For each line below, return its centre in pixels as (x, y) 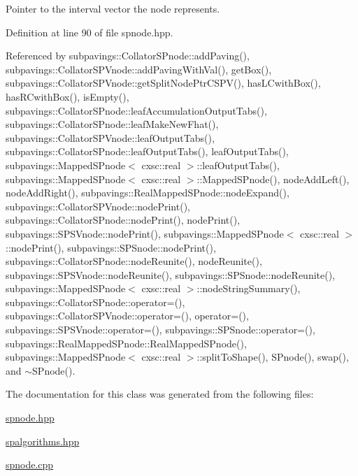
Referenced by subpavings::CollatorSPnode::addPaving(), (128, 56)
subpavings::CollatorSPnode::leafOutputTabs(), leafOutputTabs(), (147, 151)
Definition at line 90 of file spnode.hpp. (89, 32)
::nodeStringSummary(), (249, 288)
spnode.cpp (30, 464)
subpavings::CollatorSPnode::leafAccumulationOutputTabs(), (136, 110)
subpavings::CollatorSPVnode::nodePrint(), (98, 206)
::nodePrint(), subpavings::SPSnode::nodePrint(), (111, 247)
